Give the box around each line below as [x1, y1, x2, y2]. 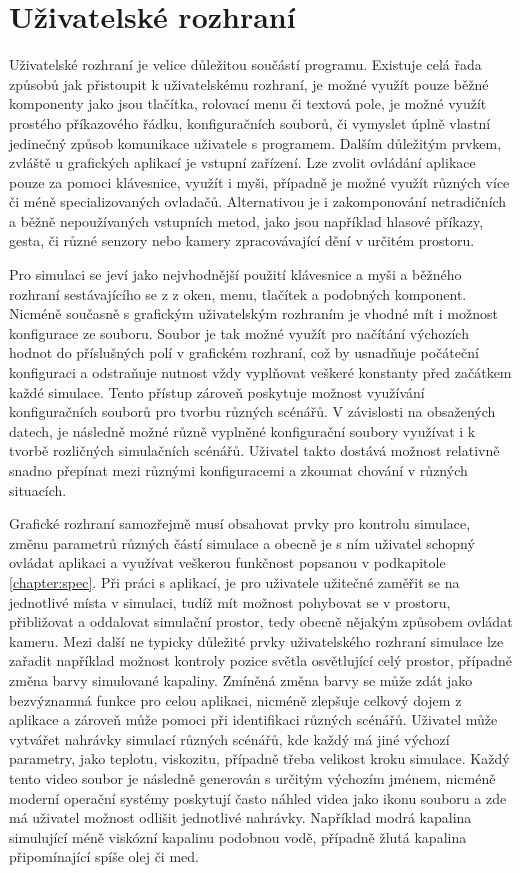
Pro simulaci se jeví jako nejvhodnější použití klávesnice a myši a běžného [9, 264, 462, 285]
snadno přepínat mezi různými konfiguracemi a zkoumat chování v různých [9, 460, 468, 480]
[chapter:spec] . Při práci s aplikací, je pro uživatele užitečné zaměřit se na [9, 571, 460, 592]
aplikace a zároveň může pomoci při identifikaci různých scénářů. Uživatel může [9, 709, 498, 730]
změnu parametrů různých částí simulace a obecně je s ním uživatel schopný [9, 532, 475, 553]
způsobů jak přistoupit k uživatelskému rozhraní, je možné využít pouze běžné [9, 73, 489, 94]
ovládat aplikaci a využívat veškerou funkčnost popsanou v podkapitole [9, 552, 446, 573]
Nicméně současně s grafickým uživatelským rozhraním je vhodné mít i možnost [9, 303, 498, 324]
